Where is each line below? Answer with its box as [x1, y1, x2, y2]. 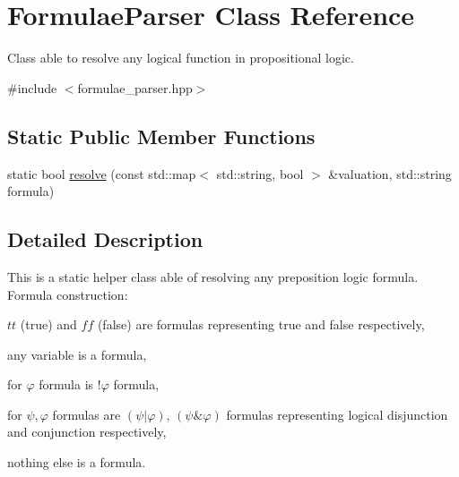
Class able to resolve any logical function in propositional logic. [7, 48, 354, 67]
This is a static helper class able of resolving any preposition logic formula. [7, 267, 419, 285]
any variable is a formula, [7, 345, 147, 363]
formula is [39, 375, 94, 394]
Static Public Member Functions [7, 122, 316, 149]
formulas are [52, 405, 121, 423]
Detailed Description [7, 226, 204, 253]
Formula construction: [7, 285, 128, 303]
